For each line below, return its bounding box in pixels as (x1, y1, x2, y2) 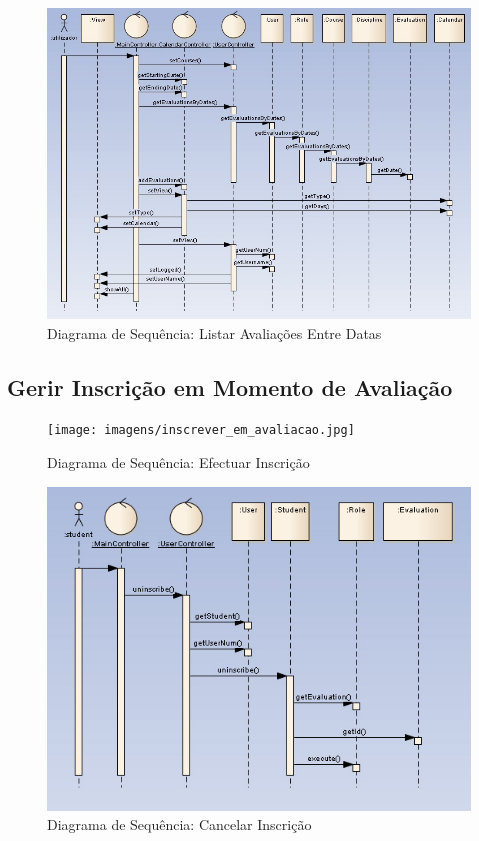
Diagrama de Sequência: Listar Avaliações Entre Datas (47, 322, 382, 343)
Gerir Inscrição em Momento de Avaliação (7, 371, 453, 402)
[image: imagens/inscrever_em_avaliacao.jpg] (47, 423, 355, 438)
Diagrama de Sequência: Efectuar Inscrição (47, 451, 310, 472)
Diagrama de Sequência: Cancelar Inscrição (47, 814, 312, 835)
